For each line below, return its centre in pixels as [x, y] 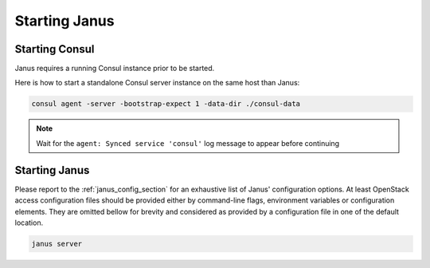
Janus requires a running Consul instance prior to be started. [115, 69]
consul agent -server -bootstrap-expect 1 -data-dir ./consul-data [166, 104]
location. [29, 223]
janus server [57, 244]
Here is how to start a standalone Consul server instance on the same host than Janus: [157, 83]
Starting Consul [55, 49]
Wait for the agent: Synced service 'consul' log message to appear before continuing [188, 143]
